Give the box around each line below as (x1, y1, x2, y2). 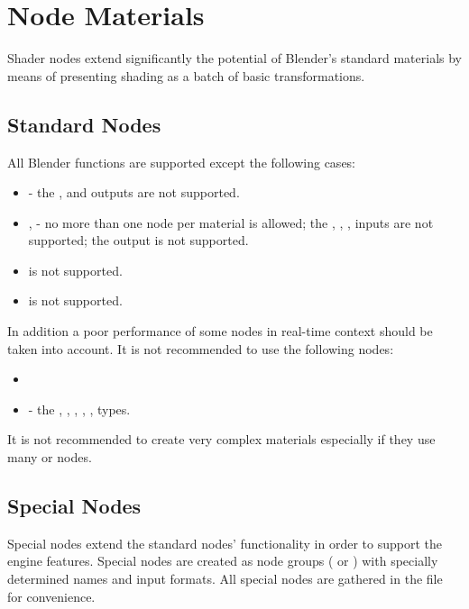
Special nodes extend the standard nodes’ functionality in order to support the (7, 533, 442, 552)
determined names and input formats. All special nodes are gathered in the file (7, 569, 443, 588)
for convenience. (7, 586, 96, 605)
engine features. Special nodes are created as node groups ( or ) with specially (7, 551, 438, 570)
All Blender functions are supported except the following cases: (7, 152, 356, 171)
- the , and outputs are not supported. (28, 183, 240, 202)
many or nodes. (7, 448, 92, 467)
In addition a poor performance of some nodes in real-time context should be (7, 322, 433, 341)
